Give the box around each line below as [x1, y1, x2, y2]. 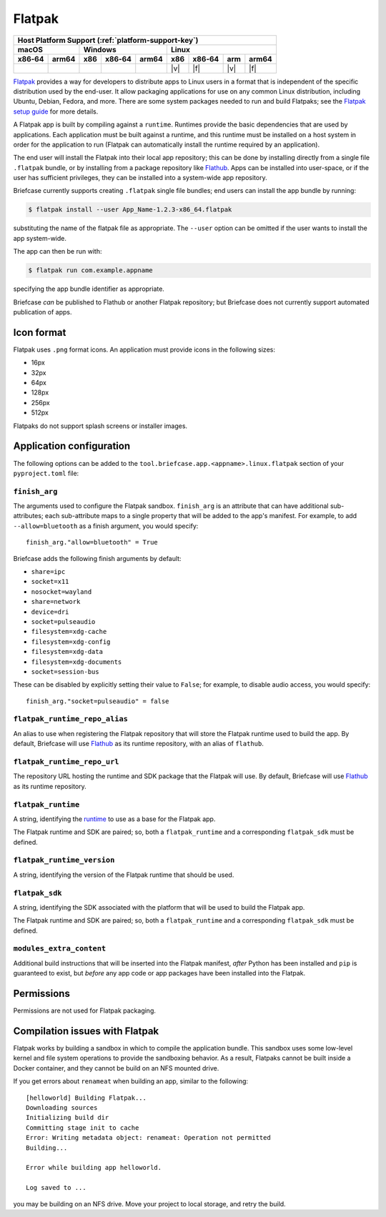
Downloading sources [26, 1104, 98, 1112]
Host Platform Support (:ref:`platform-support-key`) [17, 35, 199, 45]
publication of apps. [13, 307, 72, 316]
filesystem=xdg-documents [31, 657, 122, 666]
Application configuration [13, 440, 131, 452]
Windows [83, 44, 117, 54]
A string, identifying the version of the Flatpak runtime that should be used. [13, 870, 234, 879]
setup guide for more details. [13, 107, 99, 116]
